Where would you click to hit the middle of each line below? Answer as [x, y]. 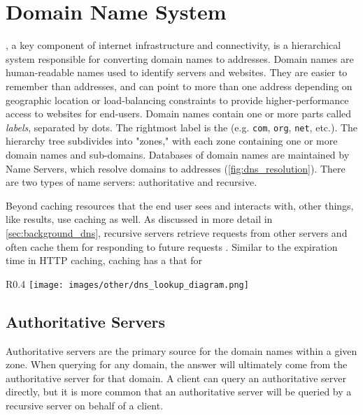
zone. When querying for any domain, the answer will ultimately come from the [177, 364]
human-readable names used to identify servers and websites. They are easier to [177, 72]
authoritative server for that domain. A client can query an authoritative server [176, 378]
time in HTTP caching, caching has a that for [104, 260]
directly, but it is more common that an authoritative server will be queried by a [179, 392]
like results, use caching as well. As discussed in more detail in [139, 219]
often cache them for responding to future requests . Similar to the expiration [172, 246]
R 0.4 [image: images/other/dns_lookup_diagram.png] [127, 283]
